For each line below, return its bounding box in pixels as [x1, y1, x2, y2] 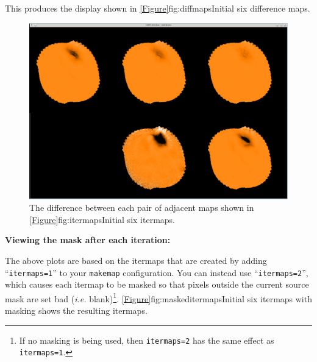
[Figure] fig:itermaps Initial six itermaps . [29, 213, 175, 225]
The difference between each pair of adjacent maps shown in [29, 201, 254, 214]
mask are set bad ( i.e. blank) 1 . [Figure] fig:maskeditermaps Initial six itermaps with [5, 290, 312, 305]
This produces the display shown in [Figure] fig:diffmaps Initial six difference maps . [5, 2, 310, 14]
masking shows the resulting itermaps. [5, 304, 148, 317]
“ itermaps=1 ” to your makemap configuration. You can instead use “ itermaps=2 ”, [5, 266, 308, 279]
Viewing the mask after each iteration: [5, 233, 171, 246]
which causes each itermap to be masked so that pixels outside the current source [5, 278, 309, 291]
